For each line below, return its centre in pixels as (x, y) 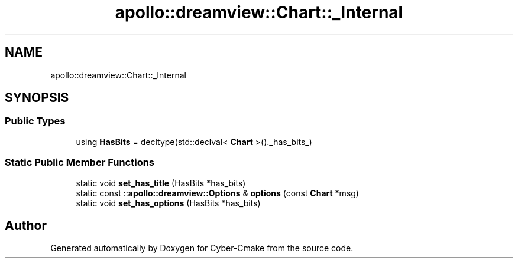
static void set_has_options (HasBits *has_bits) (168, 203)
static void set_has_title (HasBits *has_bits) (161, 183)
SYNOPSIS (37, 98)
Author (26, 225)
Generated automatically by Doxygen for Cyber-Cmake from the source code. (202, 248)
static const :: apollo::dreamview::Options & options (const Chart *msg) (217, 193)
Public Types (35, 121)
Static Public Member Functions (80, 162)
